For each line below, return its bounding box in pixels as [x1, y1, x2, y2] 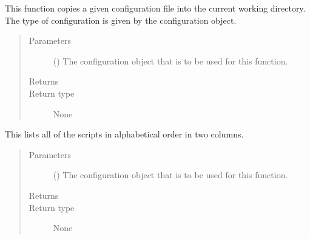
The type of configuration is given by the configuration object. [5, 13, 237, 26]
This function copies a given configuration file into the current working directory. [5, 2, 306, 14]
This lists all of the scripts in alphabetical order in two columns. [5, 128, 244, 140]
